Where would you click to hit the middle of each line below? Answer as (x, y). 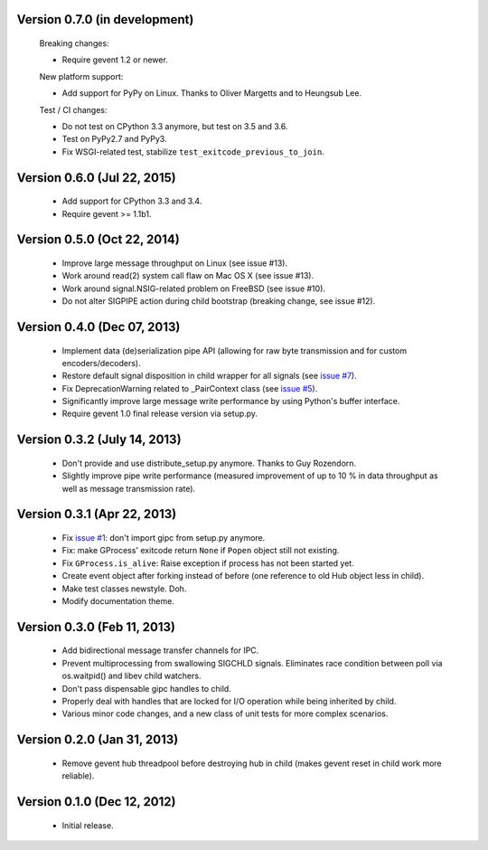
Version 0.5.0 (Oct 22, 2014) (98, 240)
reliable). (78, 776)
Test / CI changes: (73, 109)
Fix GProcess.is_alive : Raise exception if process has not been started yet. (208, 563)
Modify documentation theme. (118, 601)
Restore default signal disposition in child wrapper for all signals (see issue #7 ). (209, 376)
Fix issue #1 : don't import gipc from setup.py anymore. (164, 538)
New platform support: (81, 76)
